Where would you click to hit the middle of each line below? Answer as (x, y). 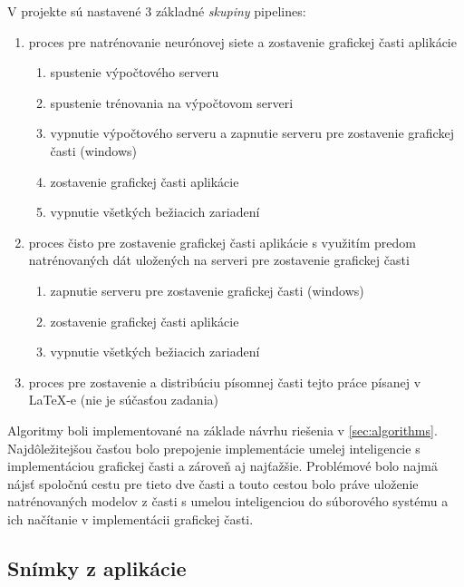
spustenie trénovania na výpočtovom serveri (172, 102)
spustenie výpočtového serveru (135, 72)
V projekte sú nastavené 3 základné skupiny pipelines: (157, 11)
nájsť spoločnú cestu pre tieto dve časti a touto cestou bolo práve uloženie (213, 483)
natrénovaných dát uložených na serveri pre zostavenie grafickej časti (219, 260)
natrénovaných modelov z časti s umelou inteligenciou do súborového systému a (228, 501)
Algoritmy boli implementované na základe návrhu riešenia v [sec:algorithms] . (222, 430)
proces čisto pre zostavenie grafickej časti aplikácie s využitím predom (222, 242)
